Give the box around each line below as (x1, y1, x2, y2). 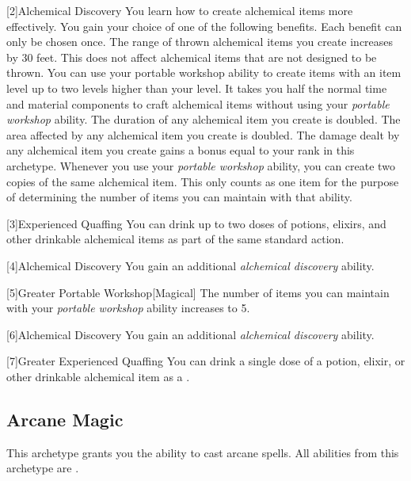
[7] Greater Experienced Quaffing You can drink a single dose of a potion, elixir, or (6, 353, 405, 369)
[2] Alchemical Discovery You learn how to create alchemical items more (6, 2, 353, 18)
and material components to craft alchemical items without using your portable (6, 95, 390, 112)
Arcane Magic (6, 407, 124, 431)
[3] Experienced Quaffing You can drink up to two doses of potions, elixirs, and (6, 215, 386, 231)
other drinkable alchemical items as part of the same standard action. (6, 231, 344, 247)
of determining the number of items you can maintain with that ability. (6, 189, 352, 205)
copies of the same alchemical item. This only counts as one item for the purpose (6, 173, 399, 189)
